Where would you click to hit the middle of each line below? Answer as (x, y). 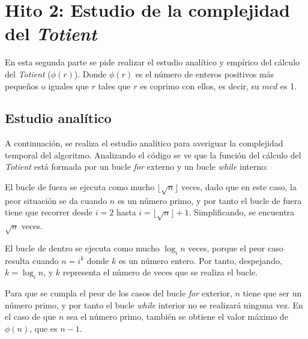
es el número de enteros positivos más (205, 73)
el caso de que (31, 316)
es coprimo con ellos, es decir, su (200, 85)
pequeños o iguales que (47, 85)
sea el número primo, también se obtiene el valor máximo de (177, 316)
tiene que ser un (272, 293)
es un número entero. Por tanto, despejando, (200, 260)
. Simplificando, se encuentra (242, 212)
